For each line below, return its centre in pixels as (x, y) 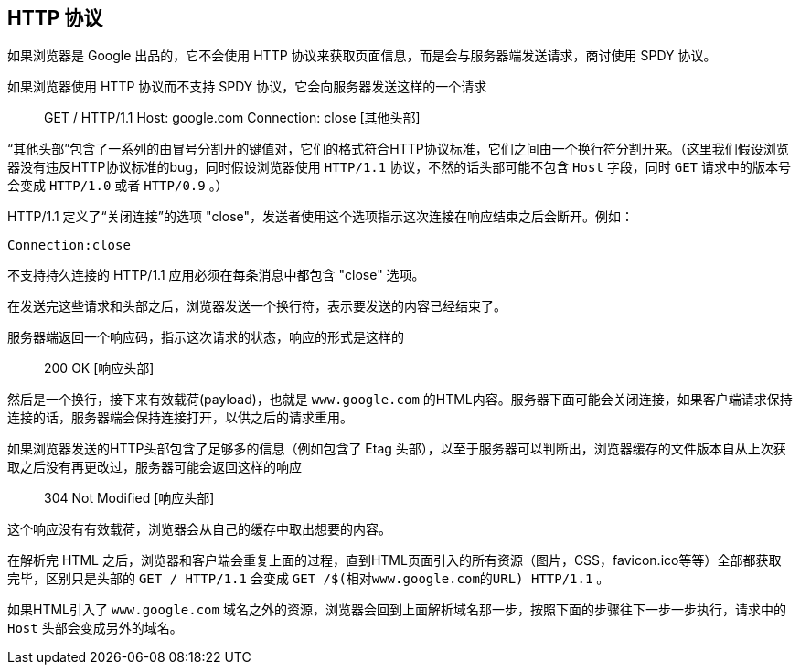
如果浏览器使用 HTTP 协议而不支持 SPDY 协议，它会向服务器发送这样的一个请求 (247, 87)
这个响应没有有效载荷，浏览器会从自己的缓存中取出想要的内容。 (199, 529)
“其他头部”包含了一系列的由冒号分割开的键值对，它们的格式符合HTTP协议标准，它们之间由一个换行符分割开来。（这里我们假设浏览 (398, 149)
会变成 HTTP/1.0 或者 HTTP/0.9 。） (118, 186)
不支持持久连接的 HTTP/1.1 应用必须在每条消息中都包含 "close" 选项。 (216, 275)
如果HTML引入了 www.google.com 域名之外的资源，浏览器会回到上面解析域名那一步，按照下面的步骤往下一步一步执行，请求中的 (397, 610)
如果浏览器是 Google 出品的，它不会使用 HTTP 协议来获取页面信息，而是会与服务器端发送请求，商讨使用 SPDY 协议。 (362, 56)
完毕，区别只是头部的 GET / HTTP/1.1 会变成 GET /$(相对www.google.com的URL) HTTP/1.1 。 (309, 579)
